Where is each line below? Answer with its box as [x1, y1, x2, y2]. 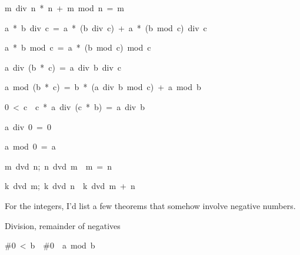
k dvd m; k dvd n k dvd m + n [5, 180, 135, 192]
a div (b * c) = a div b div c [5, 61, 121, 73]
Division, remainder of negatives [5, 219, 121, 231]
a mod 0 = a [5, 140, 56, 153]
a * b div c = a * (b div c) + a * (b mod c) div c [5, 21, 207, 34]
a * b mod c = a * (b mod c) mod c [5, 41, 151, 54]
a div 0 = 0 [5, 120, 51, 133]
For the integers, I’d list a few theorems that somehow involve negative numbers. [5, 199, 296, 211]
